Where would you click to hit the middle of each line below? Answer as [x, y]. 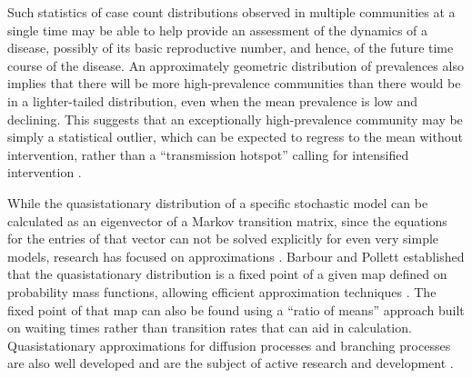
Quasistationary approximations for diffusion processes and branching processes [229, 345]
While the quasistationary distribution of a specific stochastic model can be [218, 202]
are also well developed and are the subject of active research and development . [231, 363]
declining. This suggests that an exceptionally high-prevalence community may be [235, 119]
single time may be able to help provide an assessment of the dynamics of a [218, 30]
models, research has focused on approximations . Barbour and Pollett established [236, 256]
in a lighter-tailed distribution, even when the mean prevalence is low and [212, 100]
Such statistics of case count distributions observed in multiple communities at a [231, 12]
